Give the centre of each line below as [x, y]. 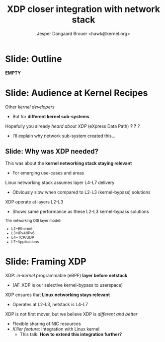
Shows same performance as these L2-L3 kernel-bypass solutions [81, 212]
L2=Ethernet [22, 229]
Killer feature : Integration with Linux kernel [56, 329]
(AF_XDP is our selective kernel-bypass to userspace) [68, 285]
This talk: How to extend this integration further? [71, 335]
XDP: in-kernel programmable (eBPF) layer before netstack [66, 276]
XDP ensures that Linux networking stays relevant [58, 295]
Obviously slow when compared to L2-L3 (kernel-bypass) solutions [81, 192]
